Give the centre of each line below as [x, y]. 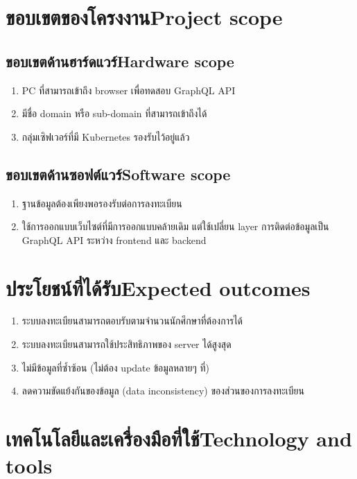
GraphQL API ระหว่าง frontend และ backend [114, 239]
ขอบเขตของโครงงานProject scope [144, 17]
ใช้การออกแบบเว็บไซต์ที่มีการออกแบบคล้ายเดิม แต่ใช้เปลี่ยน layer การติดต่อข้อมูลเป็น [175, 226]
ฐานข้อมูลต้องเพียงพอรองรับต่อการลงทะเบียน [102, 203]
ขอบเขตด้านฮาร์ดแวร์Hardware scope [120, 61]
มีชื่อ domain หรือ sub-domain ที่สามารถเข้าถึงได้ [114, 113]
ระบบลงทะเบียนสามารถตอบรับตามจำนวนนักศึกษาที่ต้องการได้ [132, 321]
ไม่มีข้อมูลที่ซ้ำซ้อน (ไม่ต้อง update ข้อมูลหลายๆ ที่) [115, 367]
